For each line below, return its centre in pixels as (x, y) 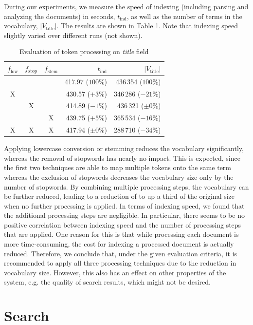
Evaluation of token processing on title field (84, 51)
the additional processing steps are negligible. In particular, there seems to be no (124, 215)
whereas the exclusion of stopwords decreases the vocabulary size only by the (119, 177)
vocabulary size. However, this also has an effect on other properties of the (115, 272)
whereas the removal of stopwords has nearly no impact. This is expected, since (122, 158)
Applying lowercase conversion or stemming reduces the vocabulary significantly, (124, 148)
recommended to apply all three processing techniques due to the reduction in (120, 263)
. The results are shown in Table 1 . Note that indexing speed (147, 26)
